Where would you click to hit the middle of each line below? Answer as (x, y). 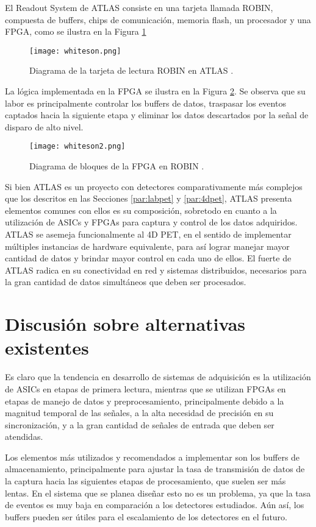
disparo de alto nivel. (44, 126)
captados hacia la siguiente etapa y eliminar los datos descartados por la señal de (157, 115)
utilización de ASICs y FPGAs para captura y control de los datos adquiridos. (151, 222)
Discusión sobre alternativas (125, 324)
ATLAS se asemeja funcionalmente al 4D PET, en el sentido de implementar (148, 234)
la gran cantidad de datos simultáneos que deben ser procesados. (126, 282)
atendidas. (24, 437)
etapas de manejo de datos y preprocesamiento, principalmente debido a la (145, 401)
